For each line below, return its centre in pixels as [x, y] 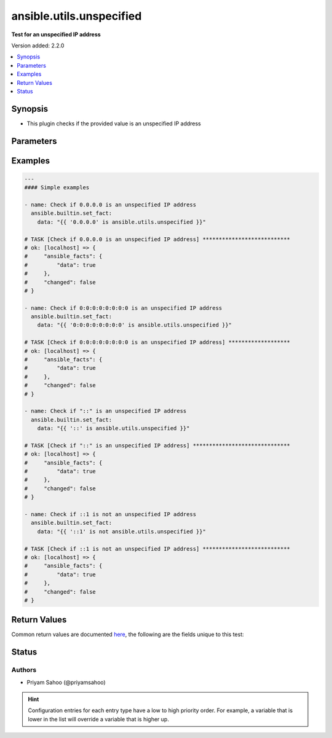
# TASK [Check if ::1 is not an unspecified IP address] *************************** [157, 549]
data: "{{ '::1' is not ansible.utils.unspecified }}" [121, 531]
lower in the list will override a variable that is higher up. [98, 719]
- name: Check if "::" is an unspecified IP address [105, 411]
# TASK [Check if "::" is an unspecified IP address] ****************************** [157, 445]
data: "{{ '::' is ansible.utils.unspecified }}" [113, 428]
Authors [24, 670]
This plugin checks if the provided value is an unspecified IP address [114, 124]
